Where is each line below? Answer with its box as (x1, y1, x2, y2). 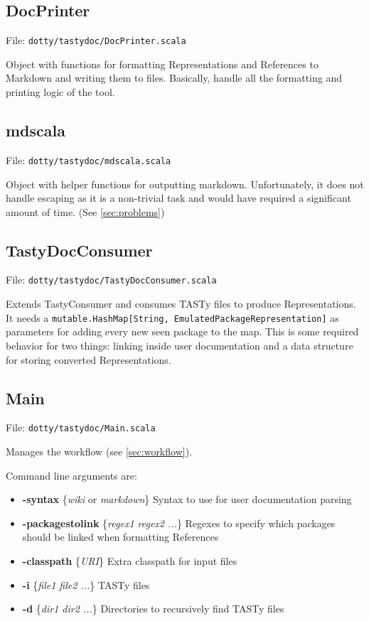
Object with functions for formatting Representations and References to (6, 56, 319, 71)
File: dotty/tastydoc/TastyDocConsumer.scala (6, 272, 217, 287)
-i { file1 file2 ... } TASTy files (22, 577, 150, 592)
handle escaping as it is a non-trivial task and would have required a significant (6, 190, 351, 205)
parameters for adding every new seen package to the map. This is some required (6, 324, 359, 339)
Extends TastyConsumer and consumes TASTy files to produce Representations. (6, 296, 356, 311)
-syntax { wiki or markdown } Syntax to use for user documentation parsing (22, 492, 352, 507)
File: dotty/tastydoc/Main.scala (6, 420, 156, 435)
